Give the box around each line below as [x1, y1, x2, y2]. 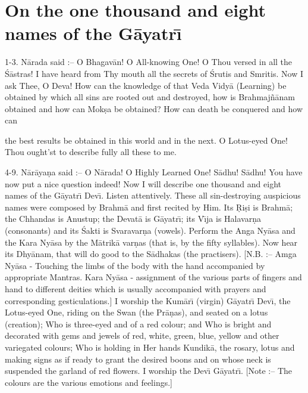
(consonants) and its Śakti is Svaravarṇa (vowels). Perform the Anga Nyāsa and [5, 224, 296, 237]
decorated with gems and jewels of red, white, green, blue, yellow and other [5, 329, 279, 342]
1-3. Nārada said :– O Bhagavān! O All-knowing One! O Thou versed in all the [5, 55, 293, 68]
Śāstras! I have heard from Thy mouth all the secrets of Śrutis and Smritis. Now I [5, 67, 303, 79]
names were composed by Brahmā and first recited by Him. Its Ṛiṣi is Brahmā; [5, 200, 293, 213]
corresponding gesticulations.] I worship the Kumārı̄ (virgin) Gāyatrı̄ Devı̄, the [5, 294, 291, 307]
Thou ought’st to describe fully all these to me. [5, 146, 177, 158]
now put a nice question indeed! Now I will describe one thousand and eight [5, 177, 281, 190]
